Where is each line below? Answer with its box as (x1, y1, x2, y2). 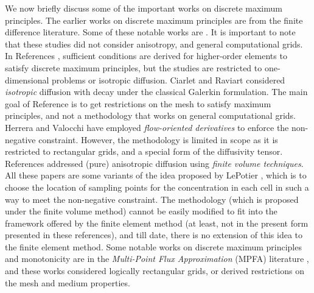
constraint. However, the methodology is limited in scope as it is (38, 133, 278, 146)
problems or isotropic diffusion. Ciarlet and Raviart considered (52, 73, 285, 86)
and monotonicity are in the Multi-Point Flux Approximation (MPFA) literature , (5, 252, 309, 265)
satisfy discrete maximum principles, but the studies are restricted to (5, 61, 262, 74)
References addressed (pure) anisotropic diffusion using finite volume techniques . (5, 157, 304, 169)
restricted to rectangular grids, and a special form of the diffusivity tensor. (5, 145, 283, 158)
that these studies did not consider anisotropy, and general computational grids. (5, 37, 303, 50)
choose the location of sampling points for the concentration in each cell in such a (5, 180, 309, 193)
